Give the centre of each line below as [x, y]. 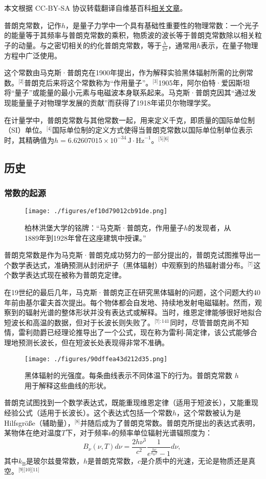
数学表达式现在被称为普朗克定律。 [68, 275]
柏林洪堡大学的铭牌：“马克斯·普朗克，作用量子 [104, 228]
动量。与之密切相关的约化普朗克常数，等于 [90, 45]
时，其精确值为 [29, 140]
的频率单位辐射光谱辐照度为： [162, 433]
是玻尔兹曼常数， [55, 461]
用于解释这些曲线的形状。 [68, 385]
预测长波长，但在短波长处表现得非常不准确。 [93, 342]
